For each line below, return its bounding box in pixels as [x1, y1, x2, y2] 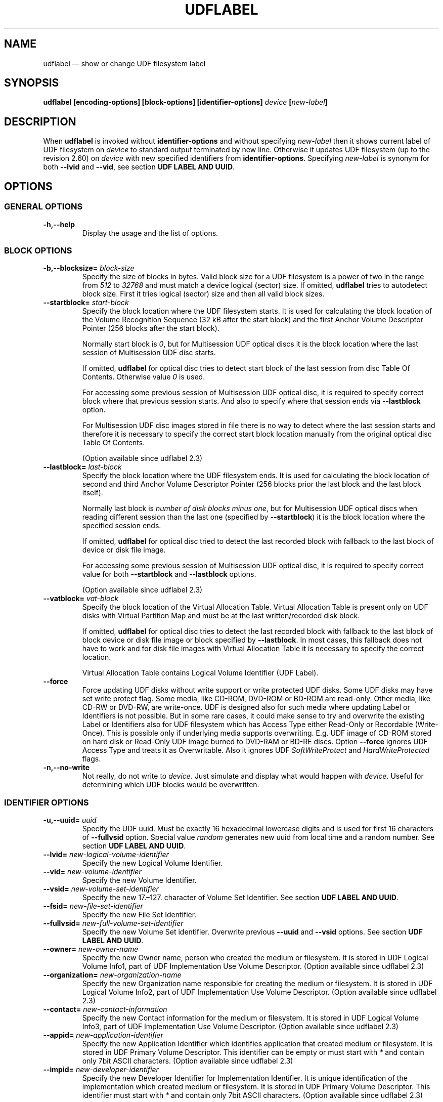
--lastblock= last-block [43, 462, 122, 472]
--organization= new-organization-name [43, 970, 182, 979]
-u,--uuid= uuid [43, 816, 97, 824]
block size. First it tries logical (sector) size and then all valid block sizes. [82, 289, 325, 299]
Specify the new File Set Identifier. [82, 910, 197, 919]
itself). [82, 488, 103, 497]
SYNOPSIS [4, 76, 59, 90]
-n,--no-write [43, 763, 90, 772]
